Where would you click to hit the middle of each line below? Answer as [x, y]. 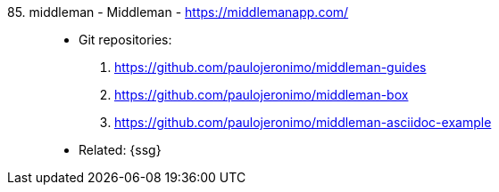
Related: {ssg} [120, 150]
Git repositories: [125, 40]
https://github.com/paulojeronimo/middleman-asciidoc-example [303, 122]
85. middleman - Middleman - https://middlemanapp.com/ [178, 12]
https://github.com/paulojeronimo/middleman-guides [270, 67]
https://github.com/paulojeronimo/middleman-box [262, 95]
